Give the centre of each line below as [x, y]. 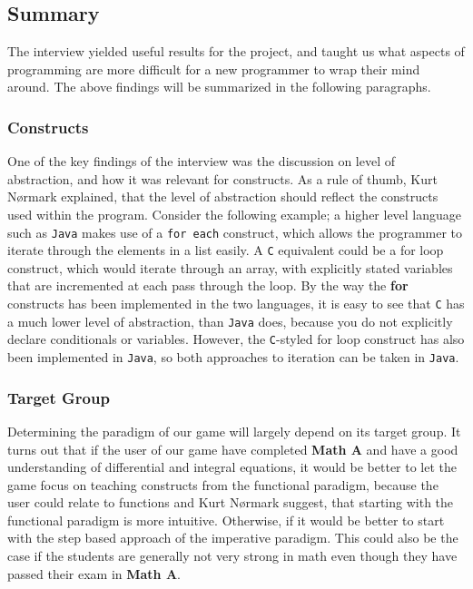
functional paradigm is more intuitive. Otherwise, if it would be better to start [226, 520]
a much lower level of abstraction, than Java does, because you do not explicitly [230, 321]
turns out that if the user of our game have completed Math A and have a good [233, 449]
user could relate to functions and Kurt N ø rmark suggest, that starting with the [231, 502]
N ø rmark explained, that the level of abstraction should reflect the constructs [223, 196]
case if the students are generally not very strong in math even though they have [232, 556]
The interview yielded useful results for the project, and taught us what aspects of [236, 51]
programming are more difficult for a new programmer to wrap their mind [214, 69]
